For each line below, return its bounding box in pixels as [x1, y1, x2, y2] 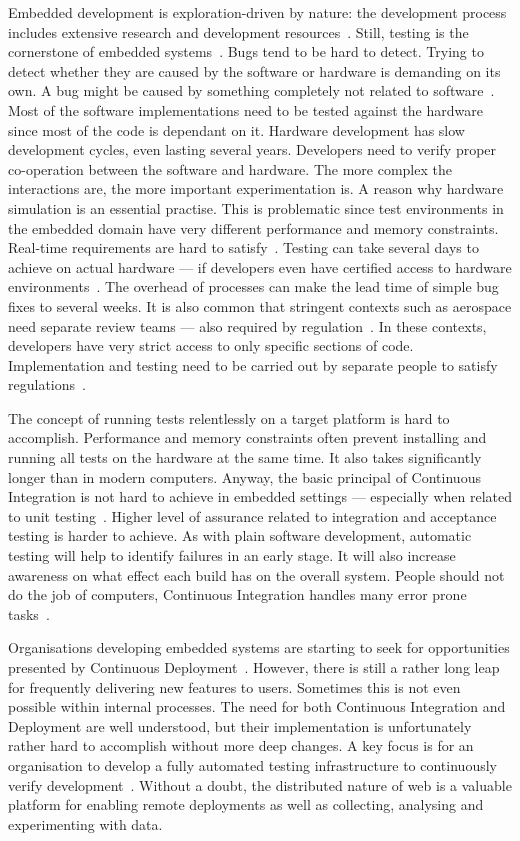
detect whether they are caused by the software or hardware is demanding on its [8, 60, 501, 81]
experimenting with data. [8, 813, 163, 834]
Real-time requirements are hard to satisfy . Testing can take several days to [8, 237, 479, 258]
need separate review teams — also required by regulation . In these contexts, [8, 315, 487, 336]
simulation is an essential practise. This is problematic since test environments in [8, 197, 504, 218]
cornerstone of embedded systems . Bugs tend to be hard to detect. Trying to [8, 41, 484, 62]
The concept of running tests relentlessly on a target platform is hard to [8, 407, 450, 428]
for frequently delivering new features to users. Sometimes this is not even [8, 676, 461, 697]
